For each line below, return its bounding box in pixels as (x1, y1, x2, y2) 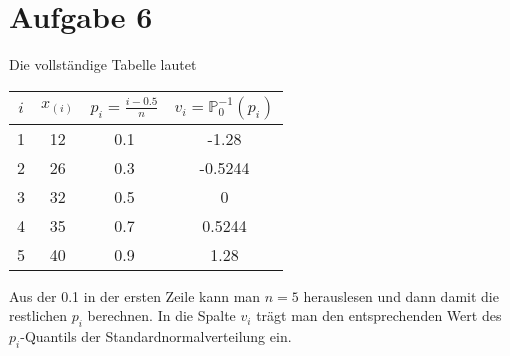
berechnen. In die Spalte (87, 305, 236, 326)
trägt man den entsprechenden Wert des (256, 305, 502, 326)
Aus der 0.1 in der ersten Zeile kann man (9, 285, 261, 306)
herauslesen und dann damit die (303, 285, 499, 306)
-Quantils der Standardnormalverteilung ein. (20, 326, 292, 347)
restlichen (9, 305, 68, 326)
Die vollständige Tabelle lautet (9, 54, 197, 75)
